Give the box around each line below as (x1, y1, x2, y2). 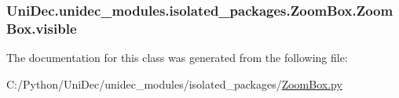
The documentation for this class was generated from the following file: (6, 49, 348, 66)
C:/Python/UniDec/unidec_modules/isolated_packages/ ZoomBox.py (6, 75, 342, 92)
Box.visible (6, 18, 77, 38)
